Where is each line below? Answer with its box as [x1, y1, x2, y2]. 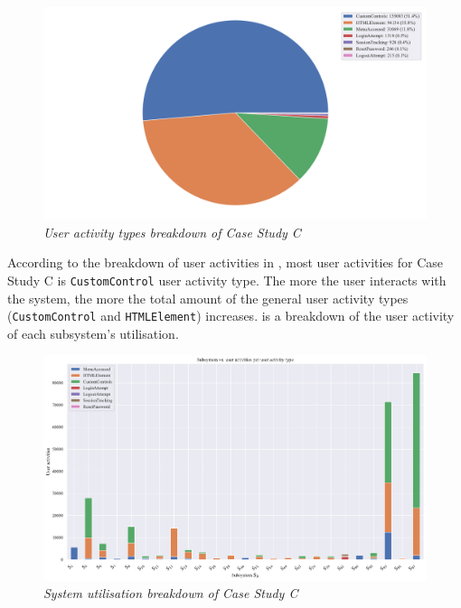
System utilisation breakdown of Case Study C [43, 584, 298, 603]
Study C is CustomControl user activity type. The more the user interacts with [7, 270, 447, 289]
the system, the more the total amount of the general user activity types [7, 288, 409, 307]
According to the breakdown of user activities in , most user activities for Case [7, 253, 444, 272]
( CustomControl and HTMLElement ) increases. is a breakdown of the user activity [7, 306, 455, 325]
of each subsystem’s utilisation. [7, 323, 179, 342]
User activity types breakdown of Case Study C [43, 222, 301, 241]
